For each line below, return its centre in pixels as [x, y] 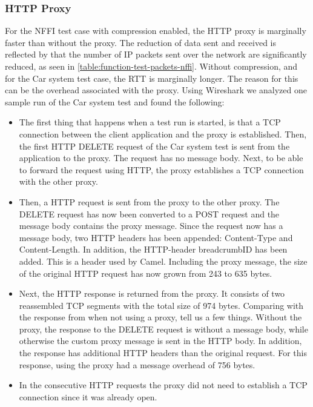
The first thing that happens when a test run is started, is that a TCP [150, 122]
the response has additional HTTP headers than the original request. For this [163, 353]
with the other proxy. [58, 181]
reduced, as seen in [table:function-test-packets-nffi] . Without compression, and [151, 66]
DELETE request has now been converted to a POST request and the [149, 213]
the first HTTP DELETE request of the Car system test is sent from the [154, 146]
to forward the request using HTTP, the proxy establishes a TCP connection [161, 169]
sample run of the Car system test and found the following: [115, 101]
